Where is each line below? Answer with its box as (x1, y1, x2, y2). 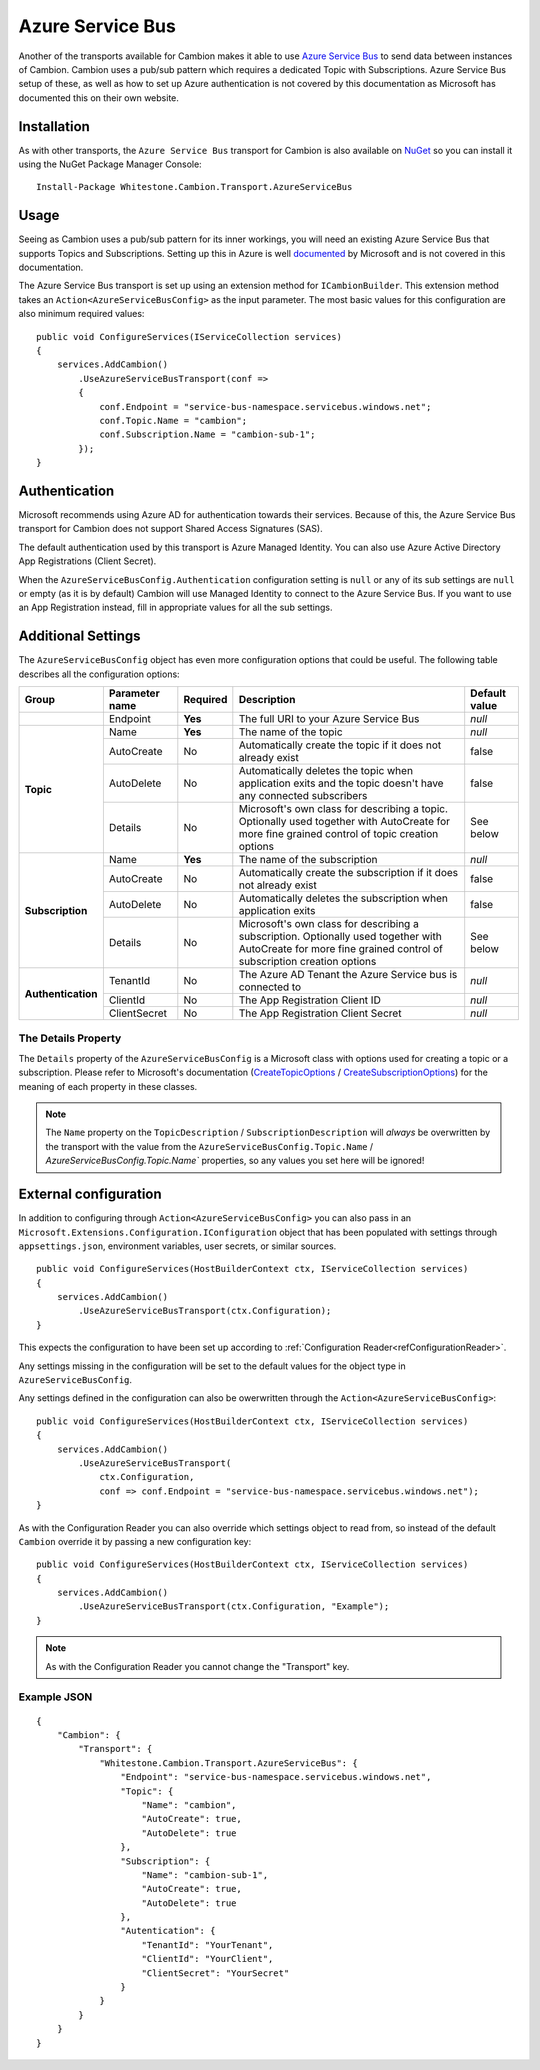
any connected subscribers (238, 789, 368, 803)
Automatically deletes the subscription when (238, 891, 449, 905)
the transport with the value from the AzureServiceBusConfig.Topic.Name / (45, 1140, 374, 1152)
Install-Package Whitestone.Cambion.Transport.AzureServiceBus (36, 181, 353, 193)
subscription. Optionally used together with (238, 930, 442, 944)
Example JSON (18, 1690, 93, 1704)
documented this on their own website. (18, 91, 180, 104)
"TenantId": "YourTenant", (141, 1939, 274, 1950)
